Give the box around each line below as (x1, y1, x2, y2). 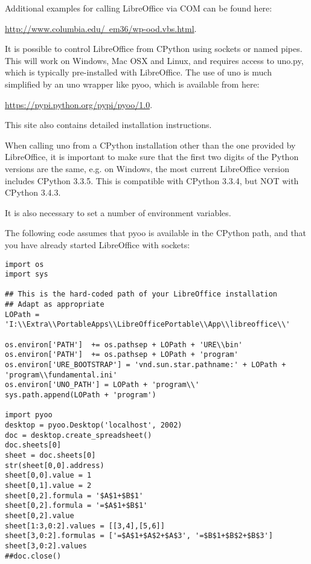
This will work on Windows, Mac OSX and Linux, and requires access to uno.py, (5, 54, 304, 66)
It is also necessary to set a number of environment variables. (5, 206, 231, 219)
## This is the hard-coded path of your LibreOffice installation (5, 290, 278, 299)
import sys (5, 270, 48, 279)
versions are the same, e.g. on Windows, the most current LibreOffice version (5, 162, 290, 175)
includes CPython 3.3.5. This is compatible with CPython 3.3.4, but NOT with (5, 174, 299, 187)
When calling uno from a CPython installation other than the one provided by (5, 138, 296, 151)
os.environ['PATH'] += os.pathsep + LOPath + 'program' (5, 350, 239, 359)
